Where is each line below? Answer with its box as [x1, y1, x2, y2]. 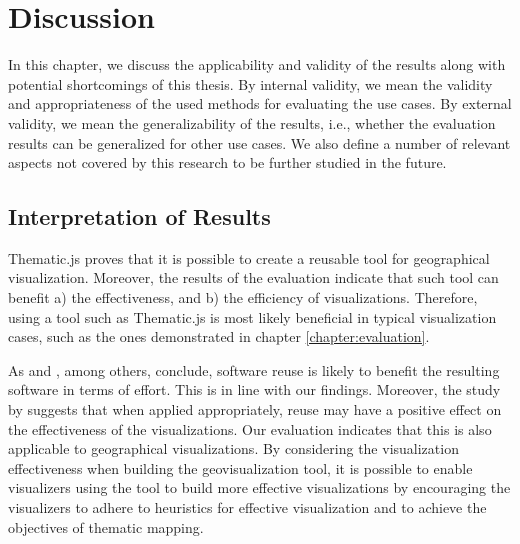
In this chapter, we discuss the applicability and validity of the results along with [8, 54, 506, 75]
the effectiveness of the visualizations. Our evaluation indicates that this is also [8, 418, 492, 439]
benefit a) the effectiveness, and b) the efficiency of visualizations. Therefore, [8, 287, 478, 308]
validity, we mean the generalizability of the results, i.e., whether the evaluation [8, 112, 496, 133]
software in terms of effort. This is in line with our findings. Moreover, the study [8, 379, 501, 400]
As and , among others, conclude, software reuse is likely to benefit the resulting [8, 359, 500, 380]
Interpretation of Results [8, 201, 271, 232]
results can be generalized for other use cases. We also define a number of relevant [8, 132, 511, 153]
